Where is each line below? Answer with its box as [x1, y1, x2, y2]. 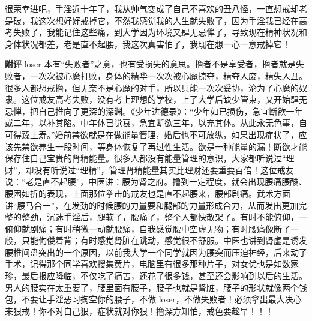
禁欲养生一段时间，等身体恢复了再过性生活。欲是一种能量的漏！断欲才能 [21, 140, 307, 152]
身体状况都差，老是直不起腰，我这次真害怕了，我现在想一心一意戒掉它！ [5, 37, 290, 50]
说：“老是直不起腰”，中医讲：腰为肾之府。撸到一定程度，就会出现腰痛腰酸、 [5, 175, 307, 188]
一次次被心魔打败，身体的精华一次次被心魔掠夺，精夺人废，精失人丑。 [29, 69, 307, 82]
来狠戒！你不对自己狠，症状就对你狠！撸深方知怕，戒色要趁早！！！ [5, 304, 274, 317]
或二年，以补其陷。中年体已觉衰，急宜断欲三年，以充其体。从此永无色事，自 [5, 116, 307, 129]
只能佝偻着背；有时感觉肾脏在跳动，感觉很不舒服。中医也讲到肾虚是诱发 [21, 234, 307, 247]
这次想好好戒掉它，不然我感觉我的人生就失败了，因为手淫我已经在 [38, 14, 299, 26]
